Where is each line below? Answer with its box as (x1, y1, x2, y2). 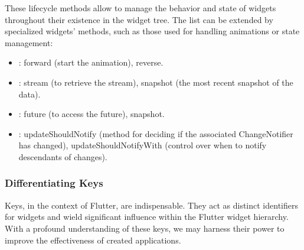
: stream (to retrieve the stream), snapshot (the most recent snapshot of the (18, 76, 293, 88)
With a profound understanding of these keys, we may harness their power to (5, 222, 285, 234)
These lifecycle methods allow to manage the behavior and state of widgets (5, 2, 276, 14)
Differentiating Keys (5, 176, 103, 190)
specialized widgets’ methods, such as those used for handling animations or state (5, 25, 300, 37)
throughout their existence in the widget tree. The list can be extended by (5, 13, 273, 25)
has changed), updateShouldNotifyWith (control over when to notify (18, 139, 267, 151)
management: (5, 36, 53, 48)
